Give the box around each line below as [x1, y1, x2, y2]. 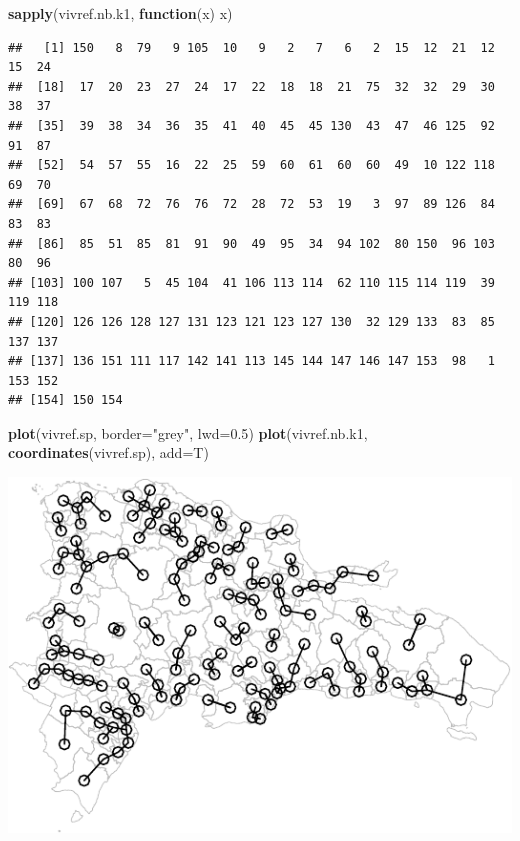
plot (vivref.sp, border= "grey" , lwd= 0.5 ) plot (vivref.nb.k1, [8, 422, 368, 443]
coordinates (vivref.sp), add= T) [8, 442, 209, 463]
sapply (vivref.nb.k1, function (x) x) [8, 3, 233, 23]
